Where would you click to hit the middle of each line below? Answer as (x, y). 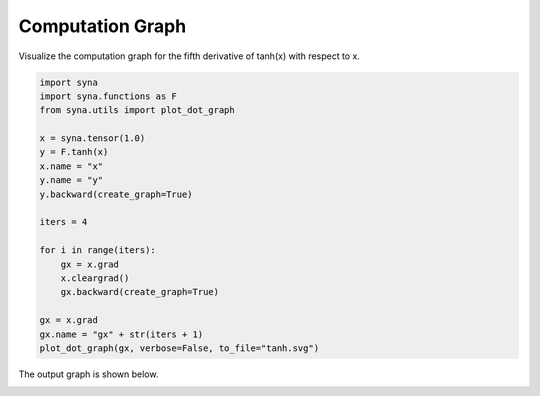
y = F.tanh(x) (74, 152)
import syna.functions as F (108, 96)
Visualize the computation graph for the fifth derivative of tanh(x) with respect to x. (189, 56)
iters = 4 (63, 222)
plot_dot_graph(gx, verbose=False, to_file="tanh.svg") (179, 348)
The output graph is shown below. (88, 374)
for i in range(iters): (98, 250)
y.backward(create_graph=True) (116, 194)
